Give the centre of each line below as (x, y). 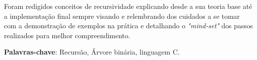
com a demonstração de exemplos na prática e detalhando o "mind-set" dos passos (128, 26)
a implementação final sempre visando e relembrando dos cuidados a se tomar (122, 16)
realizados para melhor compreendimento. (67, 35)
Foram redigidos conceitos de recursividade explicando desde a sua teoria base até (128, 6)
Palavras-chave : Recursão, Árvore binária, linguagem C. (92, 52)
